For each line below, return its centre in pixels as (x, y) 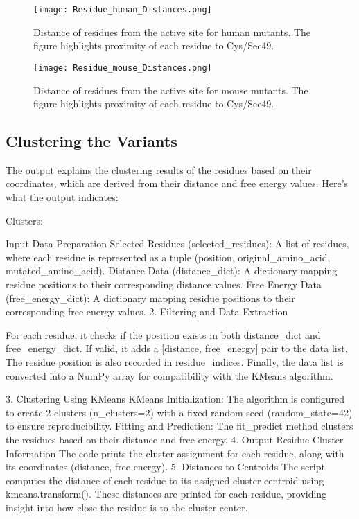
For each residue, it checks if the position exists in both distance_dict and (163, 334)
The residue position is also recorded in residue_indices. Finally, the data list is (175, 362)
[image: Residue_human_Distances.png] (123, 10)
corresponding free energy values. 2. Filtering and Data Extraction (147, 311)
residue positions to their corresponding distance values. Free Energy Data (164, 284)
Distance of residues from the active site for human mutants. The (172, 32)
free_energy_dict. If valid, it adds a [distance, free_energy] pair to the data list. (177, 348)
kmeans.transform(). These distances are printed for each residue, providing (166, 494)
